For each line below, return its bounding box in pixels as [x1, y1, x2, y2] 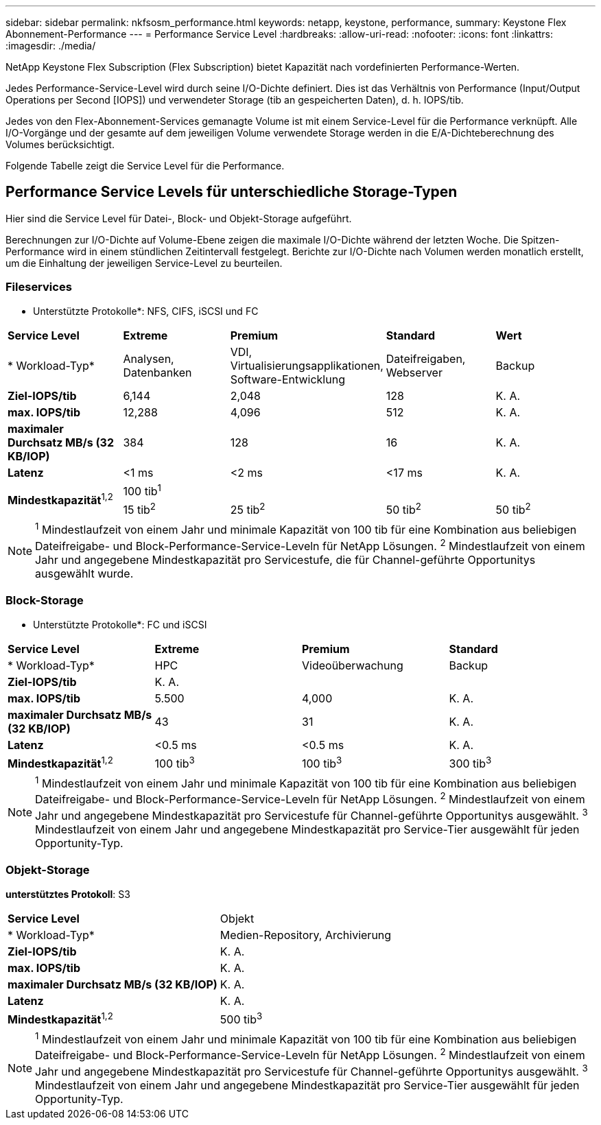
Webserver [386, 365, 443, 379]
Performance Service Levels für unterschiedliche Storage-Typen [5, 183, 458, 201]
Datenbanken [123, 365, 192, 379]
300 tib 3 [449, 754, 492, 770]
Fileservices [5, 280, 72, 294]
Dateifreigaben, [386, 351, 466, 366]
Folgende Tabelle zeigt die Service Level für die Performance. [5, 160, 285, 171]
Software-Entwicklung [230, 372, 345, 386]
